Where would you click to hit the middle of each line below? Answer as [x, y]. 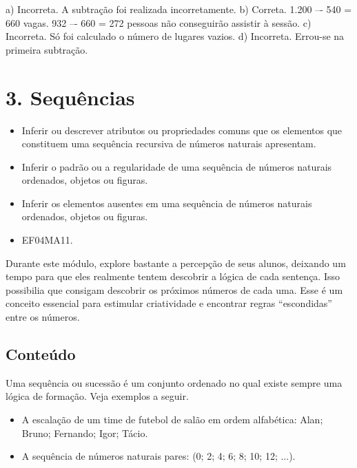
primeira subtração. [47, 49]
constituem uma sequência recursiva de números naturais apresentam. [169, 143]
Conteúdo [41, 354]
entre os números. [43, 317]
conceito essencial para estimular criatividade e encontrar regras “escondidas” [169, 303]
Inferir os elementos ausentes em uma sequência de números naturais [167, 203]
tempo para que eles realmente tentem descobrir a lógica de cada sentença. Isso [173, 276]
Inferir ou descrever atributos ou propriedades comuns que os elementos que [182, 130]
